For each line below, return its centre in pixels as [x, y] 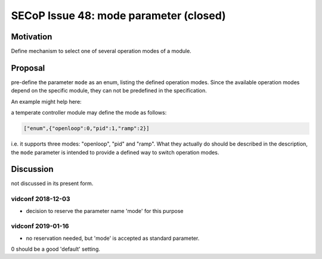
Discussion [32, 169]
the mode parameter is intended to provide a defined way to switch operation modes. [115, 152]
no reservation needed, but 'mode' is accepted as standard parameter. [113, 238]
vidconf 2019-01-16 [40, 226]
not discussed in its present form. [52, 184]
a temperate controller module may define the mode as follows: [89, 113]
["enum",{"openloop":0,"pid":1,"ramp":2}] [86, 129]
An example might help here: [46, 101]
